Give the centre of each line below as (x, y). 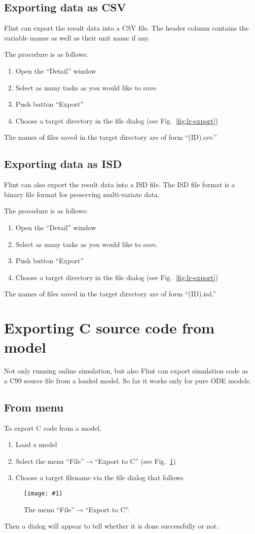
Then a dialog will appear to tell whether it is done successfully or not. (111, 526)
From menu (34, 407)
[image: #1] (43, 493)
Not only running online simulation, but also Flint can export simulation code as (126, 371)
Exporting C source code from (109, 328)
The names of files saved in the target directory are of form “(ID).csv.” (110, 137)
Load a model (36, 444)
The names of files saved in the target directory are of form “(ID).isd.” (110, 294)
